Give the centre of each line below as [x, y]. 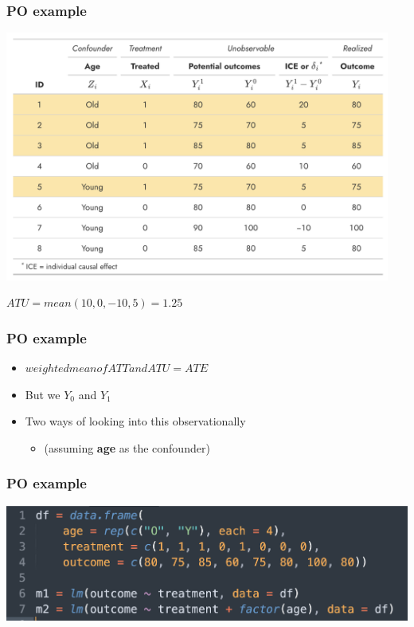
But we [43, 394]
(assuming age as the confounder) [127, 447]
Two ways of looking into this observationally [135, 421]
